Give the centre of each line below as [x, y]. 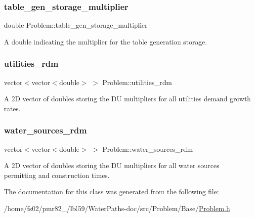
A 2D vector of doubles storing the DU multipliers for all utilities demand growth [127, 99]
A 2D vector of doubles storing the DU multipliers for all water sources [112, 165]
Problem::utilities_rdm [137, 82]
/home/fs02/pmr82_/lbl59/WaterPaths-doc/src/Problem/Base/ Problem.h [117, 208]
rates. [12, 108]
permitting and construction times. [57, 175]
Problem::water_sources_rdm [148, 149]
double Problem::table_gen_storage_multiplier [76, 25]
